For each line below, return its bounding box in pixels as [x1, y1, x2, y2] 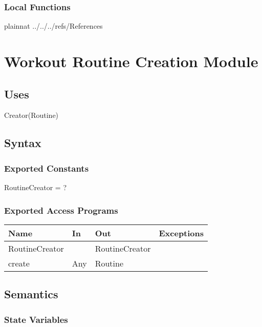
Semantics [4, 286, 58, 302]
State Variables [4, 313, 68, 325]
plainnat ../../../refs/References [4, 21, 103, 31]
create [8, 257, 30, 269]
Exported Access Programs [4, 203, 118, 216]
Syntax [4, 135, 41, 151]
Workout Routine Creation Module [4, 51, 258, 71]
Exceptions [159, 227, 204, 239]
